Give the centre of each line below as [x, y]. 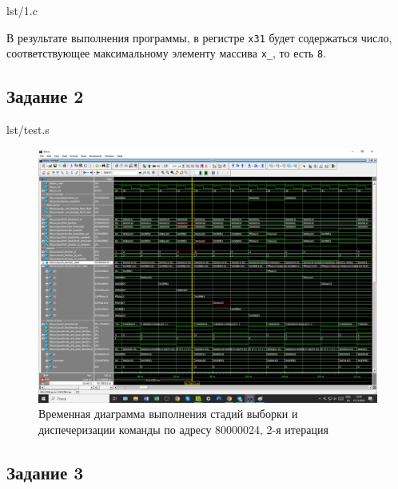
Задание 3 [45, 472]
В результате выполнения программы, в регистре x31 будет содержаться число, [199, 37]
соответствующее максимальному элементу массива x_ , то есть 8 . [167, 53]
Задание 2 [45, 96]
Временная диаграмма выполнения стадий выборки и [168, 414]
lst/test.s [28, 130]
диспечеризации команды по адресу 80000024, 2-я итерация [183, 429]
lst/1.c [22, 10]
